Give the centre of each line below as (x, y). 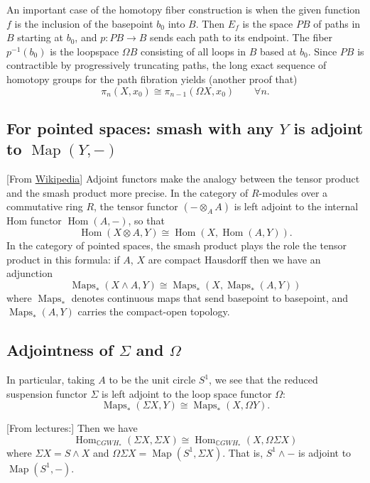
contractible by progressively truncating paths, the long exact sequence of (167, 65)
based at (278, 51)
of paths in (337, 23)
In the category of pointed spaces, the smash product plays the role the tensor (176, 245)
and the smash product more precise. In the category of (127, 192)
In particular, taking (51, 380)
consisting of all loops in (193, 51)
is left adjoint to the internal (296, 206)
